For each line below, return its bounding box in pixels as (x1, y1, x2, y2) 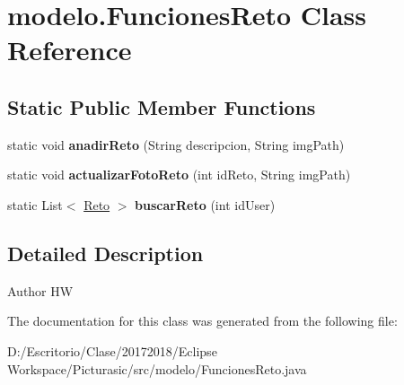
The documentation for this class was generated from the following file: (7, 311, 398, 330)
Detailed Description (7, 239, 204, 267)
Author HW (7, 281, 74, 300)
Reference (7, 31, 132, 68)
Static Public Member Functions (7, 92, 316, 120)
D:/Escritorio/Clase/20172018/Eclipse (7, 341, 217, 360)
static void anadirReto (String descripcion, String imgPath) (7, 135, 345, 153)
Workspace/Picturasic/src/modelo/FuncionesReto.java (7, 359, 307, 378)
